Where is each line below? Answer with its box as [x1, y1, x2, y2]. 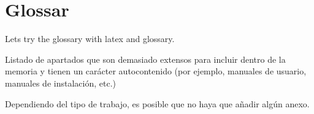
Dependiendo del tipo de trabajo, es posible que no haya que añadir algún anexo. [5, 97, 310, 110]
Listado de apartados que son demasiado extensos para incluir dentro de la [5, 52, 286, 65]
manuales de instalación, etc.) [5, 76, 116, 89]
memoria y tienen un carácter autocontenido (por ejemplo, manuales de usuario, [5, 65, 307, 77]
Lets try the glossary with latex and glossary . [5, 32, 175, 45]
